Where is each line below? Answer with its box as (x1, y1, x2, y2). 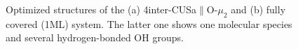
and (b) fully (231, 2, 286, 16)
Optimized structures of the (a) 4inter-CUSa (6, 2, 197, 16)
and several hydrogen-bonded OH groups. (6, 30, 184, 45)
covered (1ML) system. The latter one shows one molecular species (6, 16, 292, 31)
